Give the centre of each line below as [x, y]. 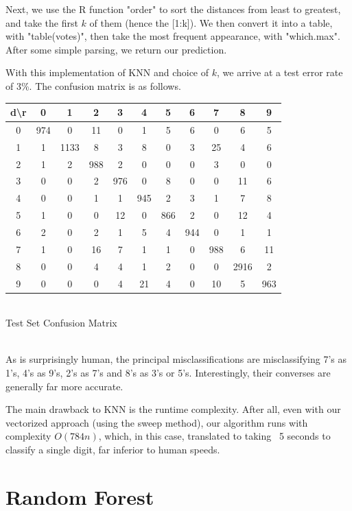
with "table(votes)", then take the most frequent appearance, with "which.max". [173, 36]
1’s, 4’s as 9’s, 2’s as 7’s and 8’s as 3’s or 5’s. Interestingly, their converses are [168, 372]
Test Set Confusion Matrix [61, 323]
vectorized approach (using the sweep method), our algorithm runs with [157, 422]
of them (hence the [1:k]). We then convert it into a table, [211, 22]
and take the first [42, 22]
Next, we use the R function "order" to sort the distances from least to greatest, [173, 9]
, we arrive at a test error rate [280, 72]
